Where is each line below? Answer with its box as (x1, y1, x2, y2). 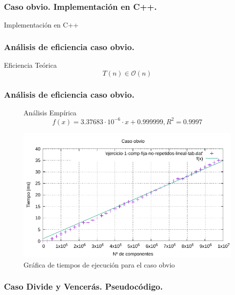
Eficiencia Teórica (4, 60, 57, 70)
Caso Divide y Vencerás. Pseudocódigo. (4, 280, 163, 293)
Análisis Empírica (23, 107, 77, 117)
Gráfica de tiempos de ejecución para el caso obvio (23, 259, 175, 269)
